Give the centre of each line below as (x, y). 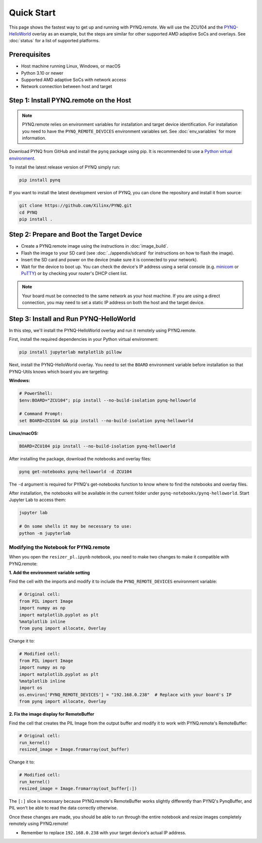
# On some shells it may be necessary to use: (75, 526)
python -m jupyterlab (45, 533)
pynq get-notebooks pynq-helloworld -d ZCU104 (75, 472)
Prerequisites (30, 55)
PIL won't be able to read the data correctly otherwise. (64, 808)
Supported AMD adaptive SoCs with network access (74, 80)
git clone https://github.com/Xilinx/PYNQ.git (75, 206)
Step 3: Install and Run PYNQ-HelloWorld (72, 319)
